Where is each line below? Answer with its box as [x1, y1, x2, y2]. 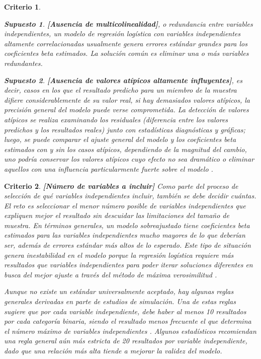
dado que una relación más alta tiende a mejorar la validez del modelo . [4, 345, 222, 355]
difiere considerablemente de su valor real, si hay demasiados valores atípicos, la [4, 94, 250, 105]
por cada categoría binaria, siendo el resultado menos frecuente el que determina [4, 316, 251, 326]
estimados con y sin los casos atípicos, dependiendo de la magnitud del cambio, [4, 143, 247, 154]
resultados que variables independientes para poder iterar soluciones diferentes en [4, 259, 253, 270]
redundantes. [4, 57, 43, 68]
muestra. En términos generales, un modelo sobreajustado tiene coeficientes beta [4, 220, 250, 230]
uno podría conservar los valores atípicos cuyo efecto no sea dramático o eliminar [4, 154, 254, 164]
